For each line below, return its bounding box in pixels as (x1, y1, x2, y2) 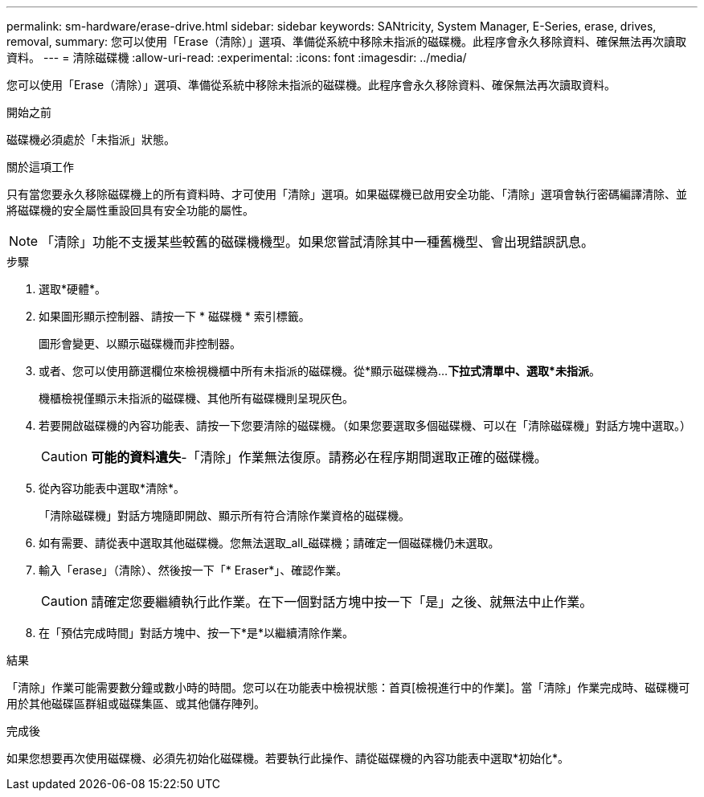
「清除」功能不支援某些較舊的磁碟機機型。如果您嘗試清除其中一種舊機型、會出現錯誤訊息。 (41, 234, 595, 250)
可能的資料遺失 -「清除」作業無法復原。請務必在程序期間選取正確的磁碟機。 (91, 449, 547, 465)
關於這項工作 (6, 160, 74, 174)
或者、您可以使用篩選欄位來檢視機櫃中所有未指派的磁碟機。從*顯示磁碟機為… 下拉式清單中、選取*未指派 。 (39, 364, 600, 378)
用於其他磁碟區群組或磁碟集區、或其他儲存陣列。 (6, 697, 265, 710)
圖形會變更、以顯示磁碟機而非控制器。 (39, 337, 241, 350)
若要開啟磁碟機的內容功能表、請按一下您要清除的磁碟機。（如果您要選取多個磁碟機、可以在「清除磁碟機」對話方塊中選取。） (39, 419, 691, 432)
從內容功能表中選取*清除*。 (39, 481, 186, 495)
